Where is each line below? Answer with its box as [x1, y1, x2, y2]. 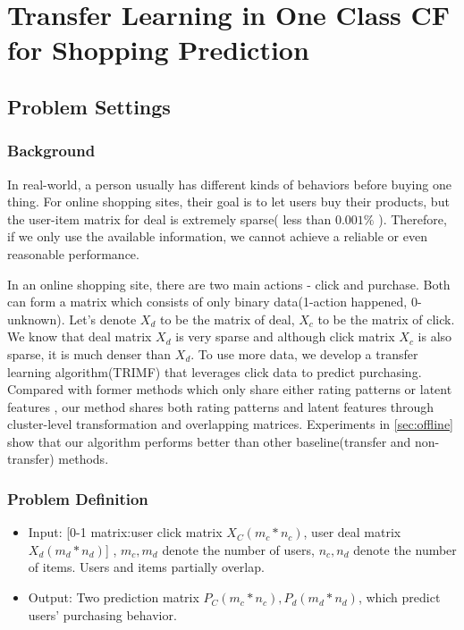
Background [7, 139, 96, 162]
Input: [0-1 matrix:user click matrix [28, 523, 223, 542]
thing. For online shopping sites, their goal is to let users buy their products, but [7, 192, 450, 211]
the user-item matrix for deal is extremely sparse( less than [7, 209, 332, 228]
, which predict [358, 588, 441, 607]
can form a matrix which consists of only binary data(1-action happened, [7, 292, 408, 311]
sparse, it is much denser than [7, 344, 172, 363]
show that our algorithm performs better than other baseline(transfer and [7, 432, 411, 450]
